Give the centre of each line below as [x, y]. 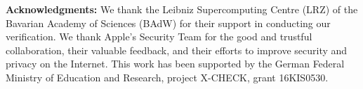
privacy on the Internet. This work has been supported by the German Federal [175, 64]
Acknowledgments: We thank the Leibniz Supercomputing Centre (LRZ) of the [182, 9]
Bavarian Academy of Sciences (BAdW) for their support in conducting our [168, 23]
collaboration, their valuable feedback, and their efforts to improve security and [177, 50]
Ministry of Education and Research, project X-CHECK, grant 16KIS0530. [167, 77]
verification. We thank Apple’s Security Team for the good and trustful [159, 37]
